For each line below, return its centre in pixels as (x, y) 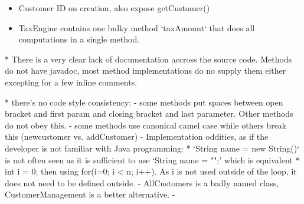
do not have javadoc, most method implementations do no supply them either (146, 70)
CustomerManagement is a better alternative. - (90, 194)
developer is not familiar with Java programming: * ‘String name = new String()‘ (152, 148)
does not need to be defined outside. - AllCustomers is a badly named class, (142, 182)
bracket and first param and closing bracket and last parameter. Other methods (149, 113)
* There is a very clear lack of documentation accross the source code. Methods (148, 59)
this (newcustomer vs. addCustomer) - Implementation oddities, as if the (137, 136)
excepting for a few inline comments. (71, 82)
